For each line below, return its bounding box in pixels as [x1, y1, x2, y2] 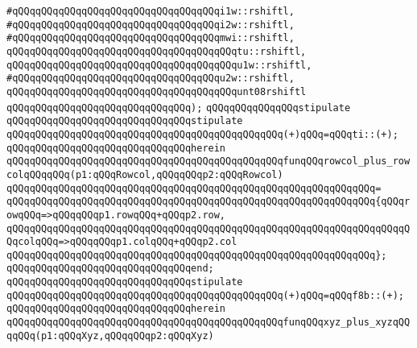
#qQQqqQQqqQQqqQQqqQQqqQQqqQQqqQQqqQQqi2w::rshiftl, [6, 19, 295, 31]
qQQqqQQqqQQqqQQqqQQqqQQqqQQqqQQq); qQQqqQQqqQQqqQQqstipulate [6, 101, 351, 114]
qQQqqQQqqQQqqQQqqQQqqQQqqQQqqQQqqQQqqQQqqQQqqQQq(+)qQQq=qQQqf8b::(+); [6, 289, 404, 301]
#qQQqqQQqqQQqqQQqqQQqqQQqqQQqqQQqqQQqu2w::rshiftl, [6, 72, 295, 85]
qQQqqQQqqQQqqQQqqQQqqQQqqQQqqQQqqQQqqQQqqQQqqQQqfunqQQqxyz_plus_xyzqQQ [6, 317, 411, 329]
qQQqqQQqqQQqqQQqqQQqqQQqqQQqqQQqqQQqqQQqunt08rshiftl [6, 85, 307, 97]
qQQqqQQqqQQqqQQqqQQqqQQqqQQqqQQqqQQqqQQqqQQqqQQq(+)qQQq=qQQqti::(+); [6, 128, 398, 140]
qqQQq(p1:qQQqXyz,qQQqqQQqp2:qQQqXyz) [6, 329, 214, 342]
